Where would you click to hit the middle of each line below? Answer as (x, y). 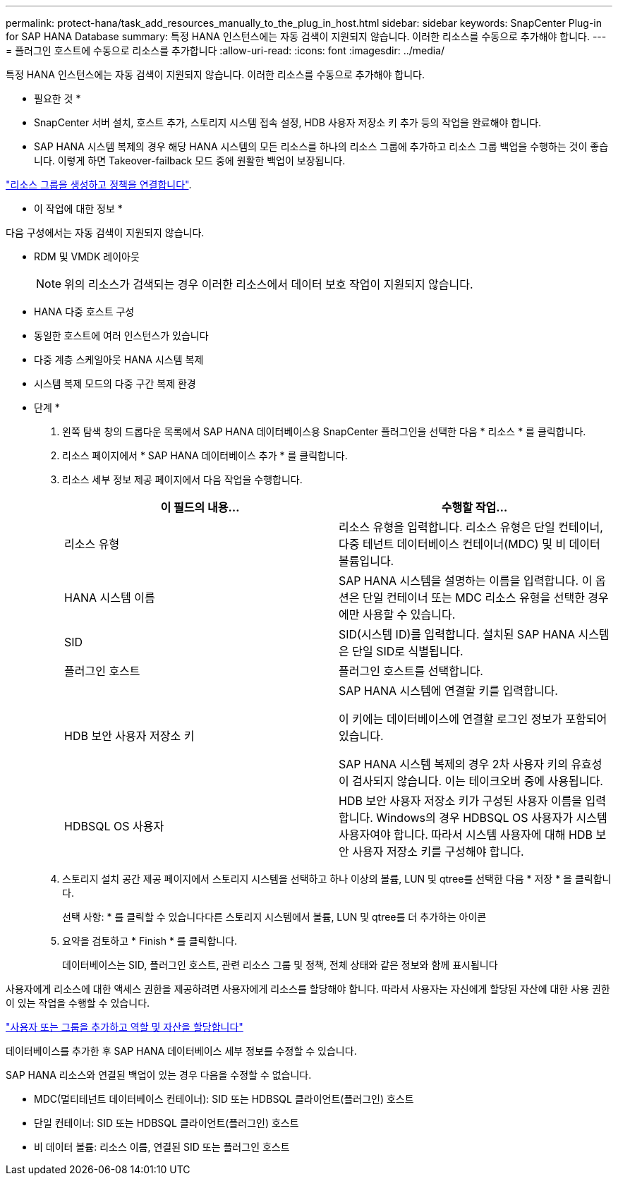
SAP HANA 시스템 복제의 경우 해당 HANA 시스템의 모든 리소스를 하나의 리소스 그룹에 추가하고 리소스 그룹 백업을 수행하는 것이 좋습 (321, 146)
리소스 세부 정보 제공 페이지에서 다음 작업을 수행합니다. (182, 479)
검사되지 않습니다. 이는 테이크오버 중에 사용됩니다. (478, 781)
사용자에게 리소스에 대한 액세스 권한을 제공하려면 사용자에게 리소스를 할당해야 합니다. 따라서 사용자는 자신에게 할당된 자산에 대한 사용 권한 (308, 989)
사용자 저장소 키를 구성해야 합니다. (438, 852)
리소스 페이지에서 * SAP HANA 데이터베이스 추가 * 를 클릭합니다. (205, 455)
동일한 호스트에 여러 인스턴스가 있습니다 (121, 335)
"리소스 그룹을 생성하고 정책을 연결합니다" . (99, 184)
